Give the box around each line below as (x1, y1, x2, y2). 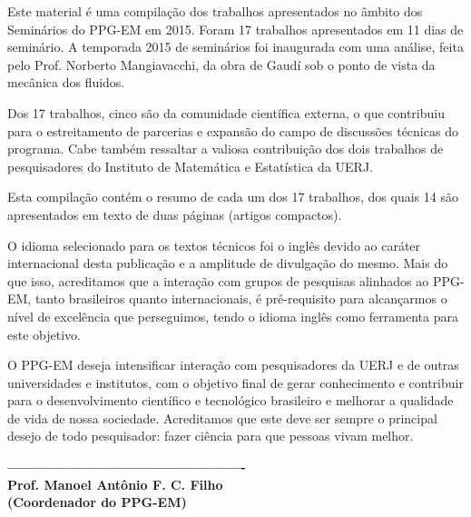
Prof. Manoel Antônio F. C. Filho (7, 474, 223, 493)
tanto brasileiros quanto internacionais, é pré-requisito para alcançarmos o (34, 289, 447, 308)
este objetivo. (7, 324, 81, 343)
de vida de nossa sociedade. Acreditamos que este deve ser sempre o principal (7, 408, 437, 427)
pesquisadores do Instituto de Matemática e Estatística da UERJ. (7, 156, 373, 175)
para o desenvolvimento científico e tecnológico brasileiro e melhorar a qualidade (7, 391, 454, 410)
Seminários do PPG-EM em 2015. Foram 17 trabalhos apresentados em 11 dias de (7, 19, 464, 38)
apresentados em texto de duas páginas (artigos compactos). (7, 204, 342, 224)
